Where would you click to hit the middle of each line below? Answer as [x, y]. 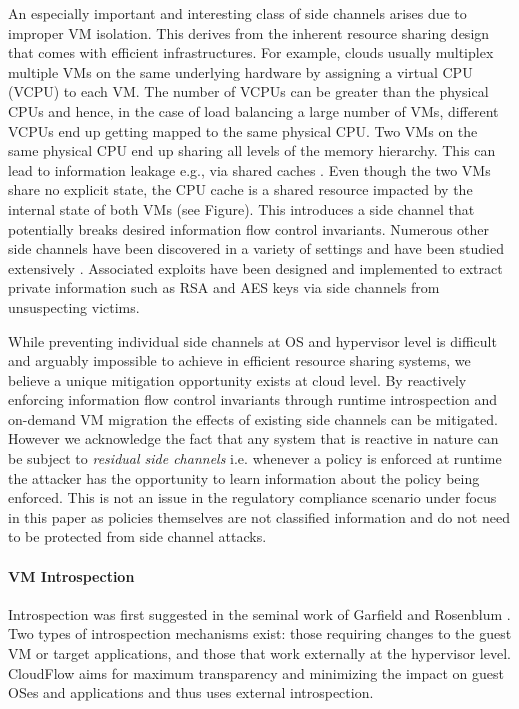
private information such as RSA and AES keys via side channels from [224, 287]
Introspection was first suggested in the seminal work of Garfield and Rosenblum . [259, 613]
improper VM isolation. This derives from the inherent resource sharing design [249, 32]
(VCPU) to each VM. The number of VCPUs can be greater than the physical [248, 91]
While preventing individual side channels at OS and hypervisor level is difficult [252, 340]
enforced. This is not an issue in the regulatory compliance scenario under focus [252, 497]
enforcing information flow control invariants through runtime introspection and [252, 399]
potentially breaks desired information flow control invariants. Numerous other [248, 228]
